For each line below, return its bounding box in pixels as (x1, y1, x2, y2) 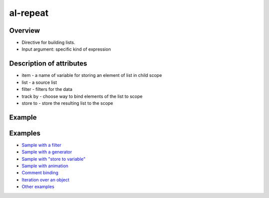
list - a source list (21, 79, 57, 85)
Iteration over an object (21, 177, 70, 183)
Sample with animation (21, 163, 69, 169)
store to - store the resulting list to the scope (21, 100, 114, 106)
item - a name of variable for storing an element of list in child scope (21, 72, 162, 78)
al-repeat (9, 7, 49, 18)
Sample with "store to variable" (21, 156, 86, 162)
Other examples (21, 184, 55, 190)
